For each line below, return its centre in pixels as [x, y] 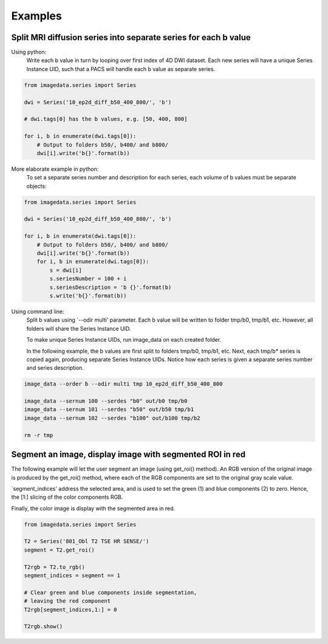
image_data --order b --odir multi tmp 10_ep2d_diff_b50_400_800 [123, 384]
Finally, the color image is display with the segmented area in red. [93, 508]
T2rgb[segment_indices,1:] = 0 [71, 609]
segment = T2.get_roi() [60, 550]
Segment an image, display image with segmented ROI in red [128, 455]
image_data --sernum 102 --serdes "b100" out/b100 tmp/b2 [112, 418]
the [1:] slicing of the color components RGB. [67, 497]
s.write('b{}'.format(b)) [88, 296]
